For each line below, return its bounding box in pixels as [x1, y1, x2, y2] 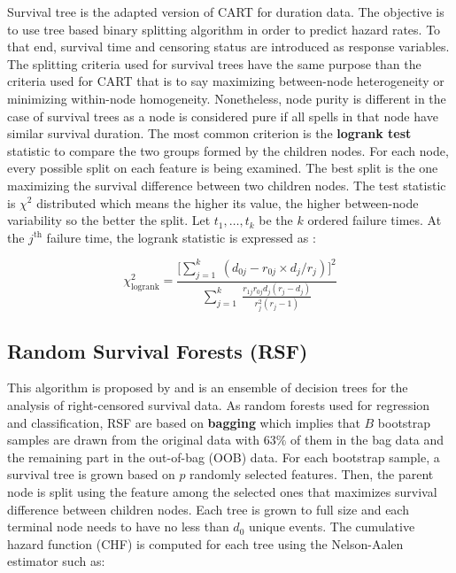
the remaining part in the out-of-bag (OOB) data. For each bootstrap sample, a [7, 447, 440, 466]
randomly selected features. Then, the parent [189, 465, 434, 484]
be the [259, 211, 293, 229]
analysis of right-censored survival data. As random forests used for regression [7, 396, 430, 414]
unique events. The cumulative [248, 517, 415, 536]
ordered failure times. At [307, 211, 442, 229]
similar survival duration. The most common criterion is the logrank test [7, 124, 412, 143]
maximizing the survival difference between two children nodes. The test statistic [7, 175, 446, 194]
